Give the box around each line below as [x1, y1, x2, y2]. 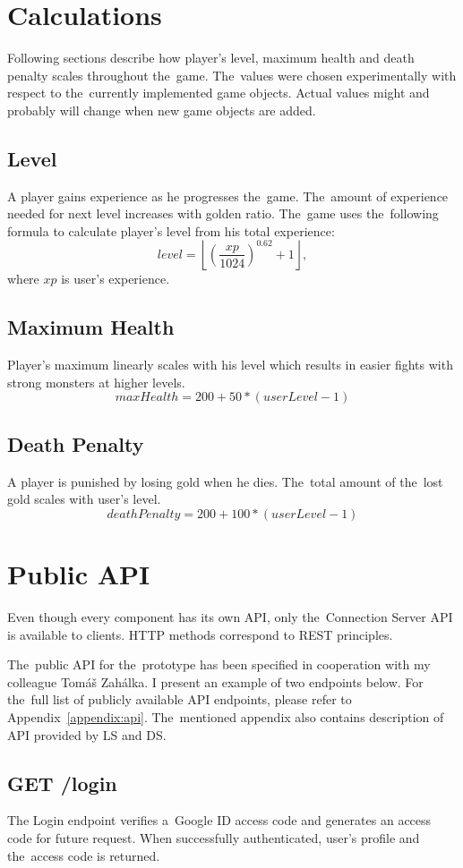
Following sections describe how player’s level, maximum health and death [7, 48, 415, 67]
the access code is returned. [7, 846, 160, 864]
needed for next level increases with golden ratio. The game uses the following [7, 204, 439, 223]
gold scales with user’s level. [7, 489, 161, 508]
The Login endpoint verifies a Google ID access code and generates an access [7, 811, 432, 830]
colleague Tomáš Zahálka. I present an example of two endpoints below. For [7, 672, 424, 691]
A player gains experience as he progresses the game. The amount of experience [7, 186, 449, 205]
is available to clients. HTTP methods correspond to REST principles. [7, 625, 393, 643]
